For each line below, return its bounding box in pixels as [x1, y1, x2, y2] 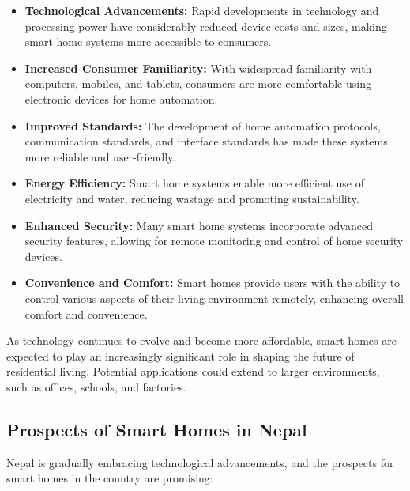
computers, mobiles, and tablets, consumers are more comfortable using [24, 75, 371, 92]
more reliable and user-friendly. [24, 148, 176, 164]
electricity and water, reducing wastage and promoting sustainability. [24, 190, 359, 206]
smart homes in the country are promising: [6, 470, 213, 486]
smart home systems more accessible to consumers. [24, 33, 272, 50]
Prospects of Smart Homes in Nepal [6, 417, 307, 441]
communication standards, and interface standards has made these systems [24, 133, 388, 149]
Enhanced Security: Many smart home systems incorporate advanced [24, 217, 373, 233]
